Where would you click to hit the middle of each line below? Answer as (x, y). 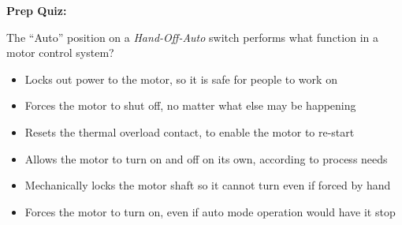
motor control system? (60, 52)
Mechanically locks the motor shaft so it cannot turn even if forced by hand (208, 185)
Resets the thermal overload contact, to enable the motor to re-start (190, 131)
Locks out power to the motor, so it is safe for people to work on (181, 79)
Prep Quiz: (37, 10)
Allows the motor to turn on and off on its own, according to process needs (206, 158)
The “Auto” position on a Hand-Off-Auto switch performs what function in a (192, 37)
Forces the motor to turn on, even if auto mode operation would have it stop (210, 211)
